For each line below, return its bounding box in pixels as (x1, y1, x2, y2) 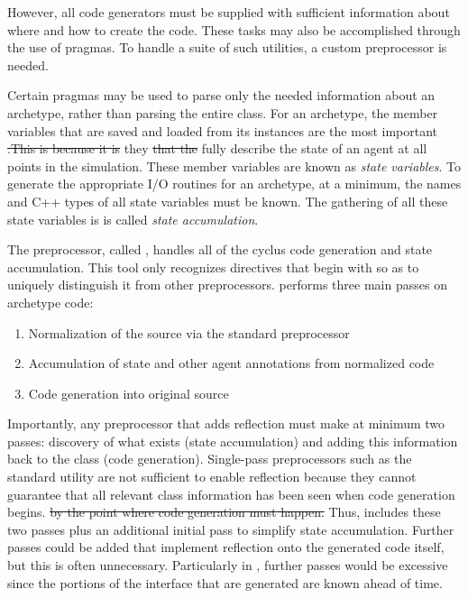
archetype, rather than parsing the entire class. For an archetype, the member (7, 103, 438, 122)
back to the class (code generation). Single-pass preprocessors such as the (7, 449, 412, 468)
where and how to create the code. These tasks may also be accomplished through (7, 20, 461, 39)
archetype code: (7, 292, 94, 311)
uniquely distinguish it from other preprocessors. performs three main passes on (7, 275, 447, 294)
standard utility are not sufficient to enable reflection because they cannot (7, 467, 417, 486)
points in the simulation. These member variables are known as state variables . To (7, 156, 461, 175)
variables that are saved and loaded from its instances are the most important (7, 121, 438, 140)
